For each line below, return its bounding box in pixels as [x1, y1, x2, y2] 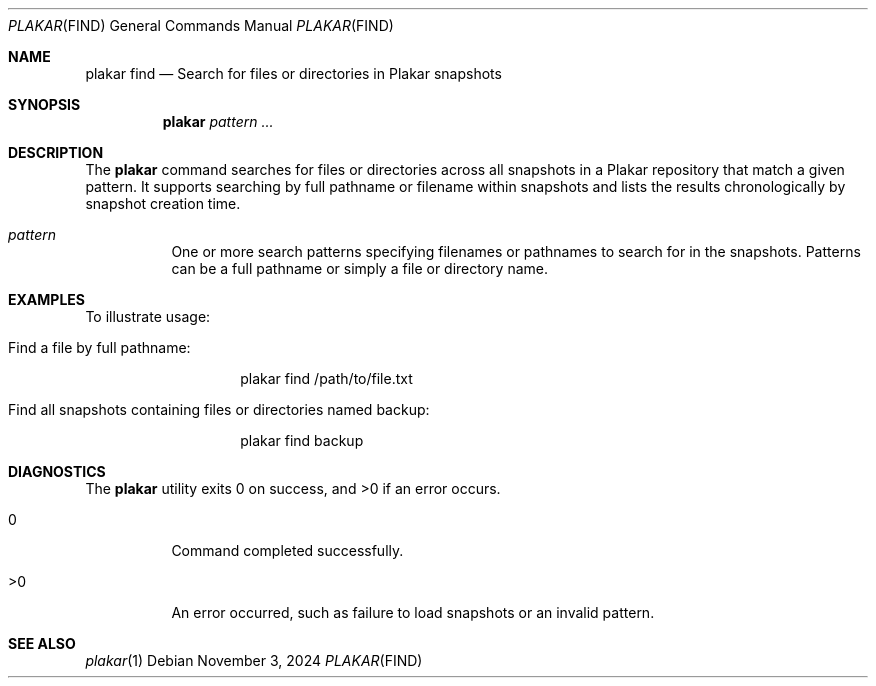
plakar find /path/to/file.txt [240, 370, 413, 387]
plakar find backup [240, 432, 364, 449]
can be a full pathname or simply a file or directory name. [171, 260, 549, 277]
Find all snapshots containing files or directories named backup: [8, 401, 430, 418]
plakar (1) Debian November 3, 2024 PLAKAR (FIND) [85, 652, 423, 669]
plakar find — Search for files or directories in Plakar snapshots [85, 65, 502, 82]
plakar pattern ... [162, 113, 274, 130]
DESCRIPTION [8, 144, 104, 161]
